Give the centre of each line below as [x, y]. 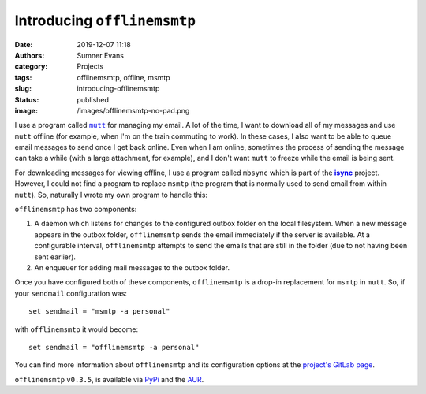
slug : [23, 89]
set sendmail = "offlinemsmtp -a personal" [114, 347]
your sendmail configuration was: [71, 293]
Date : [24, 44]
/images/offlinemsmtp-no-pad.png [133, 110]
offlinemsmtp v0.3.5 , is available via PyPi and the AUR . [109, 379]
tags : [23, 77]
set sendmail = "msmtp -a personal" [99, 312]
